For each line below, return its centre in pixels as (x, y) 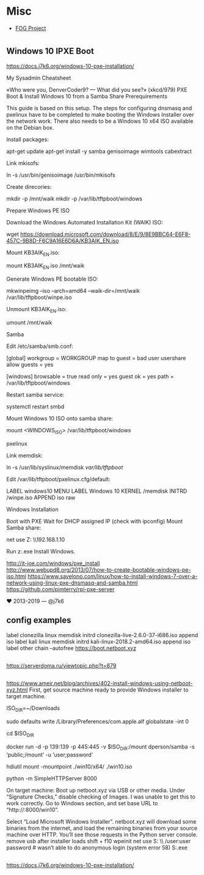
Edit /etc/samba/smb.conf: (40, 346)
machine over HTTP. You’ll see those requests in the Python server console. (102, 834)
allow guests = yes (30, 364)
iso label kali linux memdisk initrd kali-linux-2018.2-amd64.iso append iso (99, 641)
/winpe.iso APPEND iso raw (41, 497)
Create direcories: (29, 186)
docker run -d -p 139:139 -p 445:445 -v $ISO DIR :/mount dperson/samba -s (101, 747)
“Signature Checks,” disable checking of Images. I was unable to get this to (101, 797)
